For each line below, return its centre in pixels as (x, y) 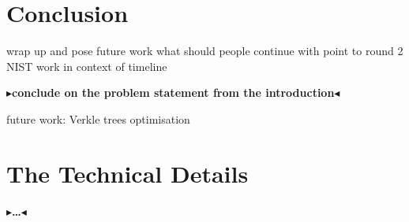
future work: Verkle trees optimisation (98, 118)
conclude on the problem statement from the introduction (173, 92)
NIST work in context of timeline (87, 66)
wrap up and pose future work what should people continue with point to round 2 (205, 51)
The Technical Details (128, 173)
